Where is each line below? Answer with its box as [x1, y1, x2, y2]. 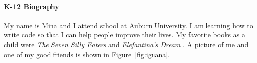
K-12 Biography [4, 1, 59, 11]
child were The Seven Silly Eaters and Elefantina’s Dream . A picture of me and [4, 39, 249, 49]
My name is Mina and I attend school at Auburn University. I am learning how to [4, 20, 253, 30]
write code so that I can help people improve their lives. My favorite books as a [4, 30, 245, 40]
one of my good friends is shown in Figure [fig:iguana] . [4, 49, 170, 59]
